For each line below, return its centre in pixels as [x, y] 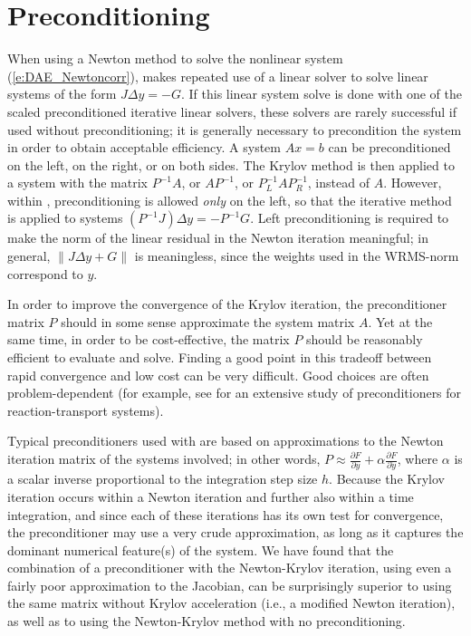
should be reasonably [365, 339]
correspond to [45, 273]
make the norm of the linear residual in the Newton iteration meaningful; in [218, 238]
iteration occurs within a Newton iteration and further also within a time [211, 496]
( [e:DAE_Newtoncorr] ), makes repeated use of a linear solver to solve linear [218, 76]
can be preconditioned [389, 147]
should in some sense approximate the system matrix [208, 321]
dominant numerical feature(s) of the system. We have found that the [201, 549]
